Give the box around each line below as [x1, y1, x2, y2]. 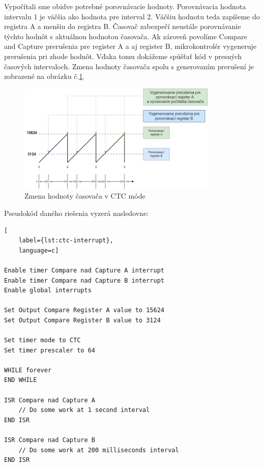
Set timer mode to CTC [4, 337, 81, 344]
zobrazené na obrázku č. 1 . [4, 71, 85, 81]
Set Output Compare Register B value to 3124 [4, 316, 161, 324]
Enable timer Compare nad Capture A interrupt [4, 266, 164, 274]
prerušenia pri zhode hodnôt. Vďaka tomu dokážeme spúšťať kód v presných [4, 50, 242, 61]
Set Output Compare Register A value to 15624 [4, 307, 164, 314]
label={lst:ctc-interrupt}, [18, 237, 113, 244]
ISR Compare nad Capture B [4, 436, 95, 444]
